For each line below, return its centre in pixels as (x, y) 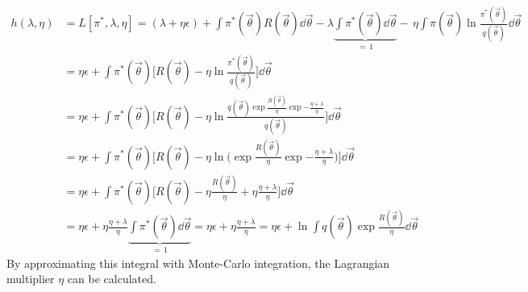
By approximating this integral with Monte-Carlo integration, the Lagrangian (198, 263)
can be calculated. (112, 279)
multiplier (31, 279)
